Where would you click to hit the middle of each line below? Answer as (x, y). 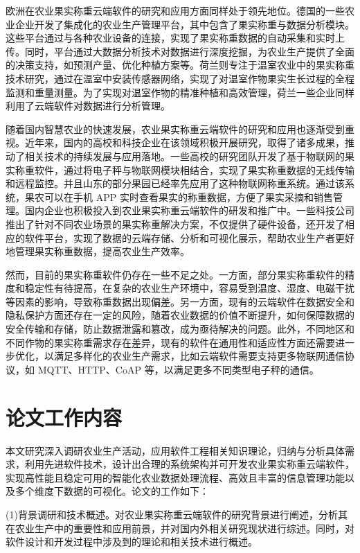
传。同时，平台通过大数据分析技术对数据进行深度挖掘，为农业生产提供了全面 (180, 51)
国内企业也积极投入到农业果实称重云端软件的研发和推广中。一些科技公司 (189, 210)
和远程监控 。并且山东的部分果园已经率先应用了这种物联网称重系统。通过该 (175, 183)
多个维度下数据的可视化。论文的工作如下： (112, 491)
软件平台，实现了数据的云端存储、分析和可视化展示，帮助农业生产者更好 (189, 237)
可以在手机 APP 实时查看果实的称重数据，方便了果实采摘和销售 (188, 196)
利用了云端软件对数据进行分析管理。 (88, 106)
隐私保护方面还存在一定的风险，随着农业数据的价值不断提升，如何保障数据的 (180, 315)
